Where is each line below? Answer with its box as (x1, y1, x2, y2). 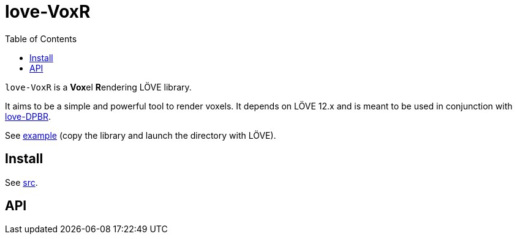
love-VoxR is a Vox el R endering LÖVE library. (5, 81, 192, 92)
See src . (5, 177, 38, 188)
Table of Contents (5, 33, 77, 44)
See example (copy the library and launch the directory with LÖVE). (5, 130, 276, 141)
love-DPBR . (5, 111, 51, 122)
